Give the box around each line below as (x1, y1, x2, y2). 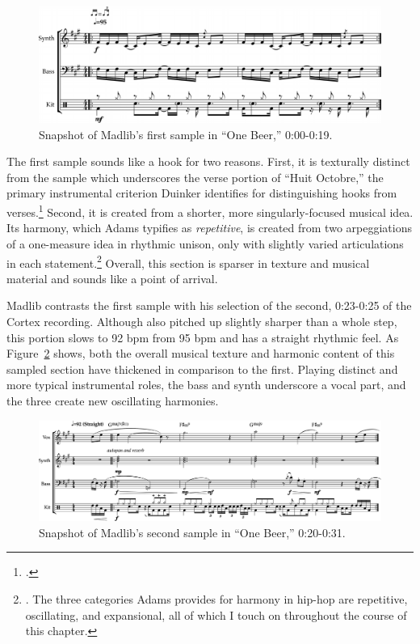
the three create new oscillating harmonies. (6, 392, 219, 409)
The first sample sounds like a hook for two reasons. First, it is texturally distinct (6, 153, 410, 170)
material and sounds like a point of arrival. (6, 269, 218, 286)
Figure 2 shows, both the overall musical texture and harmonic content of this (6, 345, 395, 362)
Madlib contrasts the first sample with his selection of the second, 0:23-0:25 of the (6, 297, 412, 314)
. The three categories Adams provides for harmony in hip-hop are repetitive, (25, 590, 408, 607)
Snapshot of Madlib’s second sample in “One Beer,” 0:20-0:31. (39, 523, 346, 540)
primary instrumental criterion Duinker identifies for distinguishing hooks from (6, 184, 397, 201)
